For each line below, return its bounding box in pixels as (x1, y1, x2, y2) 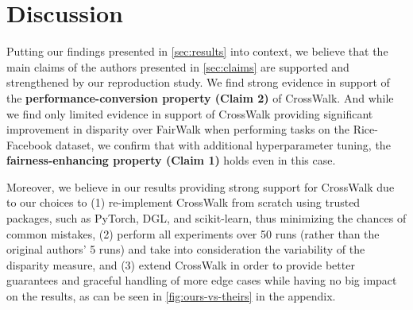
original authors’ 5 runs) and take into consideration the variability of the (6, 241, 365, 258)
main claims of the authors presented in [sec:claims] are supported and (6, 58, 349, 75)
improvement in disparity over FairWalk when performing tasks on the (6, 121, 349, 138)
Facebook (6, 136, 52, 153)
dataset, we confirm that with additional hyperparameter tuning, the (56, 136, 391, 153)
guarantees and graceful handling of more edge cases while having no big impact (6, 272, 397, 289)
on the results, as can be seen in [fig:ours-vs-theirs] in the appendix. (6, 288, 336, 304)
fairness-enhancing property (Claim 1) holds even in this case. (6, 152, 336, 169)
